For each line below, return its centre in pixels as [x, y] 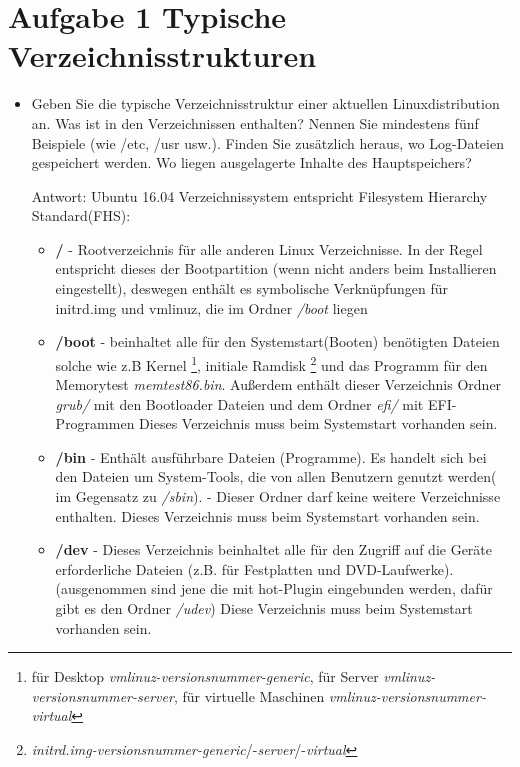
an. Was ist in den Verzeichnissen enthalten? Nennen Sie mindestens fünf [255, 122]
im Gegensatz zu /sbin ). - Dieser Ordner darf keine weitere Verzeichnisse [278, 496]
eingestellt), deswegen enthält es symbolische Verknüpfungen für [252, 288]
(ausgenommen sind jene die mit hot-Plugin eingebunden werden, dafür [274, 588]
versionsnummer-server [102, 695]
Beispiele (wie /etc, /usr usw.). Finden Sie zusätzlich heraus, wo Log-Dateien [267, 142]
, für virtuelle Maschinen [249, 695]
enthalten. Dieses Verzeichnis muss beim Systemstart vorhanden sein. [267, 515]
